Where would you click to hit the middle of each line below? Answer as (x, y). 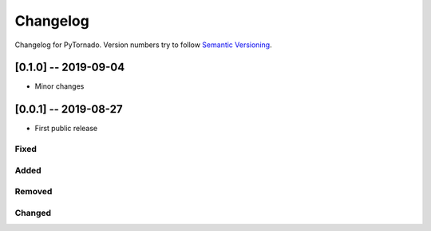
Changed (33, 213)
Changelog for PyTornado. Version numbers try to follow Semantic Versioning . (143, 45)
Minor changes (59, 86)
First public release (66, 129)
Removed (34, 192)
